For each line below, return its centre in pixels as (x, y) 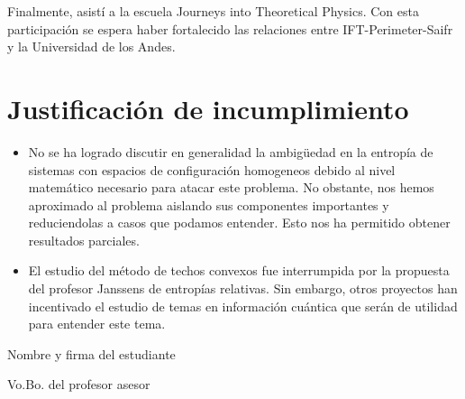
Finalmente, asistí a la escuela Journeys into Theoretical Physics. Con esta (213, 11)
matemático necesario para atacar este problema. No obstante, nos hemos (231, 187)
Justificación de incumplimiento (208, 108)
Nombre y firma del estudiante (91, 353)
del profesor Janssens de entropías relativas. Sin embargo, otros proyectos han (243, 288)
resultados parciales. (84, 240)
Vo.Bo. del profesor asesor (79, 384)
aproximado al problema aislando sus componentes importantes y (209, 204)
